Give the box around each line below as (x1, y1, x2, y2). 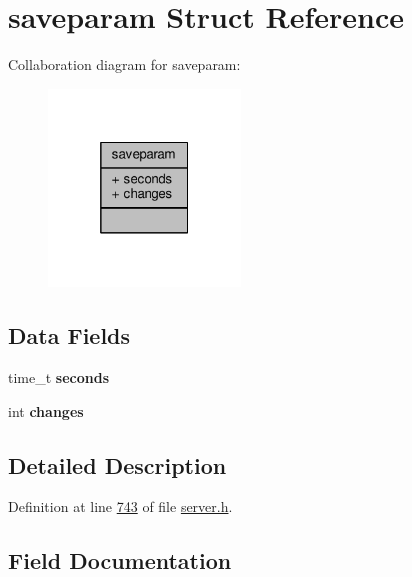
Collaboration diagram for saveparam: (8, 54, 241, 75)
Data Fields (8, 320, 131, 351)
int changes (8, 400, 84, 421)
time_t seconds (8, 366, 110, 387)
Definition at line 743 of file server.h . (8, 496, 233, 517)
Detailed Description (8, 449, 227, 480)
